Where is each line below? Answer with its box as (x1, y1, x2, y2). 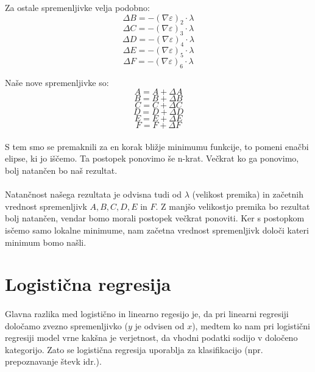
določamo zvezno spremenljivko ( (5, 319, 128, 332)
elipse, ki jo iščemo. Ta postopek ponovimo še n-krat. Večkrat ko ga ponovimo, (5, 152, 299, 165)
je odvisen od (135, 319, 185, 332)
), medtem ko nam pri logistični (192, 319, 310, 332)
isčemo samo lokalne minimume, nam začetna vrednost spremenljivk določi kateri (5, 223, 309, 236)
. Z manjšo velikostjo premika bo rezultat (155, 199, 310, 212)
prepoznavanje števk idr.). (5, 355, 102, 368)
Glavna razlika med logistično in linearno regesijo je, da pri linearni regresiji (5, 307, 289, 320)
